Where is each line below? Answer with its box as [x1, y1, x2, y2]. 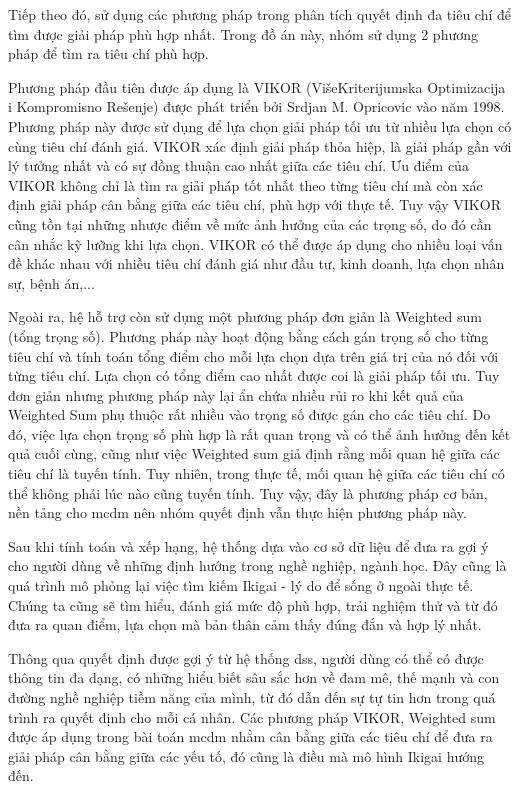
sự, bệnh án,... [8, 272, 95, 293]
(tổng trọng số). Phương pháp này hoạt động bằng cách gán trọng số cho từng [8, 325, 489, 346]
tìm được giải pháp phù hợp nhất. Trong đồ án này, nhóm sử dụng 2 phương [8, 23, 478, 44]
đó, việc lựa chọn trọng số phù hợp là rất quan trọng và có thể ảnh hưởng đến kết [8, 423, 511, 444]
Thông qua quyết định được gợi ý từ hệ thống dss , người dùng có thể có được [8, 647, 484, 668]
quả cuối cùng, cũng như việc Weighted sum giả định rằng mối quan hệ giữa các [8, 443, 500, 464]
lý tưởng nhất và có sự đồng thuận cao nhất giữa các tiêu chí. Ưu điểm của [8, 155, 469, 176]
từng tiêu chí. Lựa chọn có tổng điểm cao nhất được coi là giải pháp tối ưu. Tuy [8, 365, 500, 386]
